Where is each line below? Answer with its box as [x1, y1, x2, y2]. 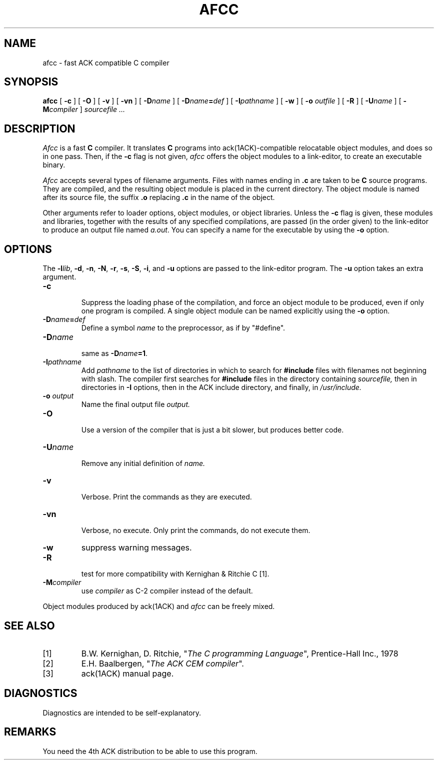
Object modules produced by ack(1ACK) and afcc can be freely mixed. [42, 602, 275, 611]
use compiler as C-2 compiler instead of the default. [81, 586, 253, 595]
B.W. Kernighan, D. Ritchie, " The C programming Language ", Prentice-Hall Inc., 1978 [81, 648, 398, 658]
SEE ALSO [4, 619, 55, 632]
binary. [42, 160, 65, 169]
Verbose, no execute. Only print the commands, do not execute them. [81, 526, 310, 535]
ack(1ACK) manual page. [81, 668, 174, 678]
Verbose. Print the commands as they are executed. [81, 492, 252, 501]
